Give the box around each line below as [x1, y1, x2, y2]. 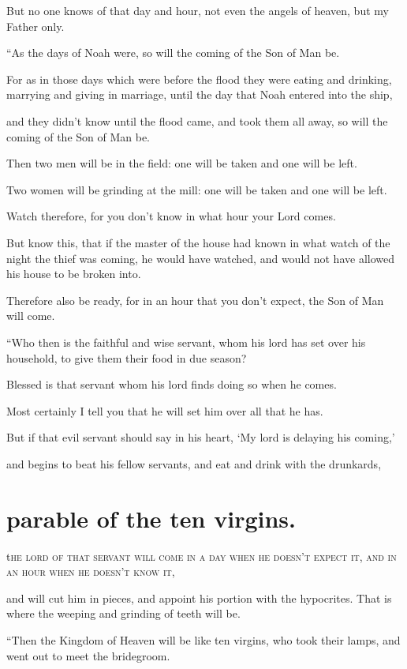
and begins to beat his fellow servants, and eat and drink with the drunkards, [6, 455, 382, 472]
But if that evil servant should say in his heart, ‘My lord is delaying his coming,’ [6, 429, 395, 445]
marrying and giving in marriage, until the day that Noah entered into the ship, [6, 86, 393, 103]
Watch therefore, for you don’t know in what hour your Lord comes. [6, 208, 336, 224]
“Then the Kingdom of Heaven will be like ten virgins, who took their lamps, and [6, 631, 401, 648]
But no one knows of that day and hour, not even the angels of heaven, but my [6, 2, 389, 18]
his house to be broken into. [6, 265, 141, 282]
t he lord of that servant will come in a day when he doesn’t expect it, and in [6, 547, 397, 564]
